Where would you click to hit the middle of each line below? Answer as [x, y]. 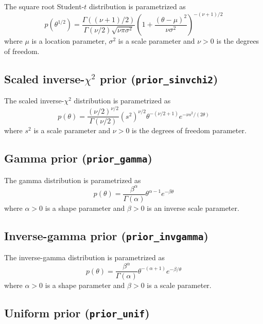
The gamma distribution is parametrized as [73, 180]
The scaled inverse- [34, 101]
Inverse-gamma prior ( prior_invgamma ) [106, 235]
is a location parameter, [69, 41]
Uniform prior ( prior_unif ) [77, 313]
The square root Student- [44, 6]
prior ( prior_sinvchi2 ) [159, 78]
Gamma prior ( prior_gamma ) [78, 158]
